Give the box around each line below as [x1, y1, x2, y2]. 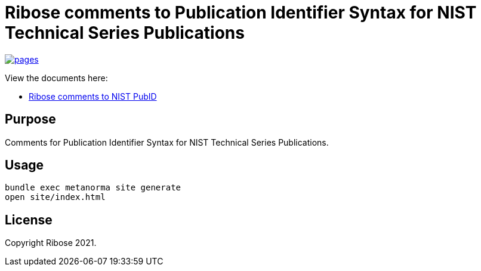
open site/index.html [5, 192, 106, 202]
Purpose [5, 112, 56, 127]
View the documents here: [5, 72, 108, 83]
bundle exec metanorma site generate [5, 183, 181, 193]
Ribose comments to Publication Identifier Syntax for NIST [5, 2, 477, 23]
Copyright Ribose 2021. [5, 238, 97, 248]
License [5, 212, 53, 227]
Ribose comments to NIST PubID [29, 91, 157, 101]
